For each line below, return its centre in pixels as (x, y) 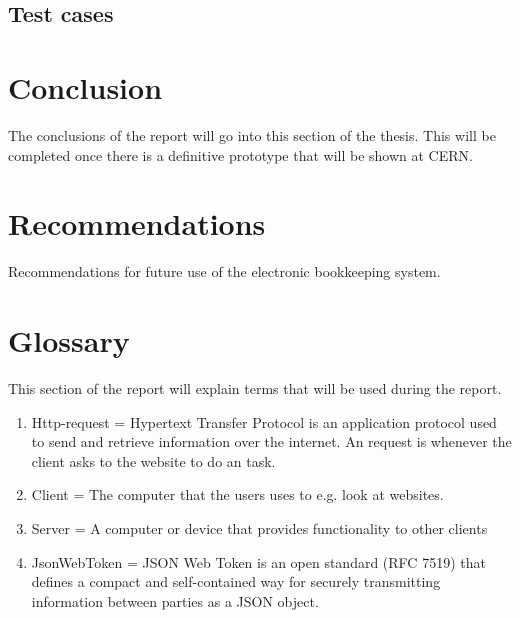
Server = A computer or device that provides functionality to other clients (259, 527)
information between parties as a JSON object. (175, 600)
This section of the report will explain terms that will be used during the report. (255, 387)
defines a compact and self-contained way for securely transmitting (236, 581)
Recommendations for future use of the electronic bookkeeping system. (224, 271)
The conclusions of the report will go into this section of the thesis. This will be (252, 134)
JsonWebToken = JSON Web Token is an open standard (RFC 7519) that (258, 561)
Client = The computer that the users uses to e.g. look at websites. (237, 494)
